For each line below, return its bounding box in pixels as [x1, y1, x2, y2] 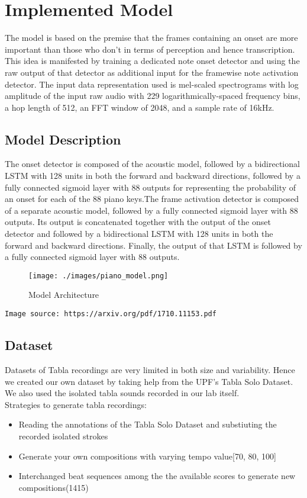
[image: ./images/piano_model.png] [28, 271, 169, 280]
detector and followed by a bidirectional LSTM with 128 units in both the [5, 227, 273, 240]
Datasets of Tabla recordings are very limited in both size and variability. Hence [5, 363, 295, 375]
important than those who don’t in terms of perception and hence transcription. [5, 43, 295, 55]
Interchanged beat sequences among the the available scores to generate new [18, 470, 296, 482]
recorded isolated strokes [18, 429, 108, 442]
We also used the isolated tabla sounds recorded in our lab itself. [5, 387, 240, 399]
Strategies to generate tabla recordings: [5, 398, 147, 410]
